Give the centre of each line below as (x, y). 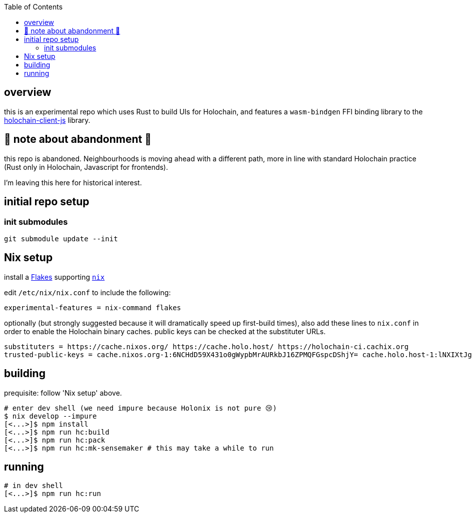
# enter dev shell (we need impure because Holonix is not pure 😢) (140, 408)
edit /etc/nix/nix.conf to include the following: (87, 292)
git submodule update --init (61, 239)
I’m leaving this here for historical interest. (73, 182)
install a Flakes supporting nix (54, 277)
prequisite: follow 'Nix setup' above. (63, 393)
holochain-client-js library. (47, 120)
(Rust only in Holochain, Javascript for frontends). (86, 167)
